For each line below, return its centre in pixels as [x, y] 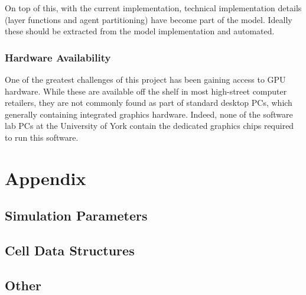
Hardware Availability [58, 57]
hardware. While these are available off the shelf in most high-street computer [146, 91]
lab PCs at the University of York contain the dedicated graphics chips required [149, 126]
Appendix [45, 178]
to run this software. [42, 137]
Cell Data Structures [70, 250]
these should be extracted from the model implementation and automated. [140, 31]
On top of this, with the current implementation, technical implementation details [153, 8]
